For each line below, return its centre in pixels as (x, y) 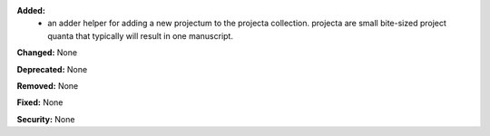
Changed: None (47, 53)
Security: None (46, 119)
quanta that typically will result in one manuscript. (140, 35)
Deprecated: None (52, 69)
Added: (31, 10)
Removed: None (48, 85)
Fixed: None (40, 102)
